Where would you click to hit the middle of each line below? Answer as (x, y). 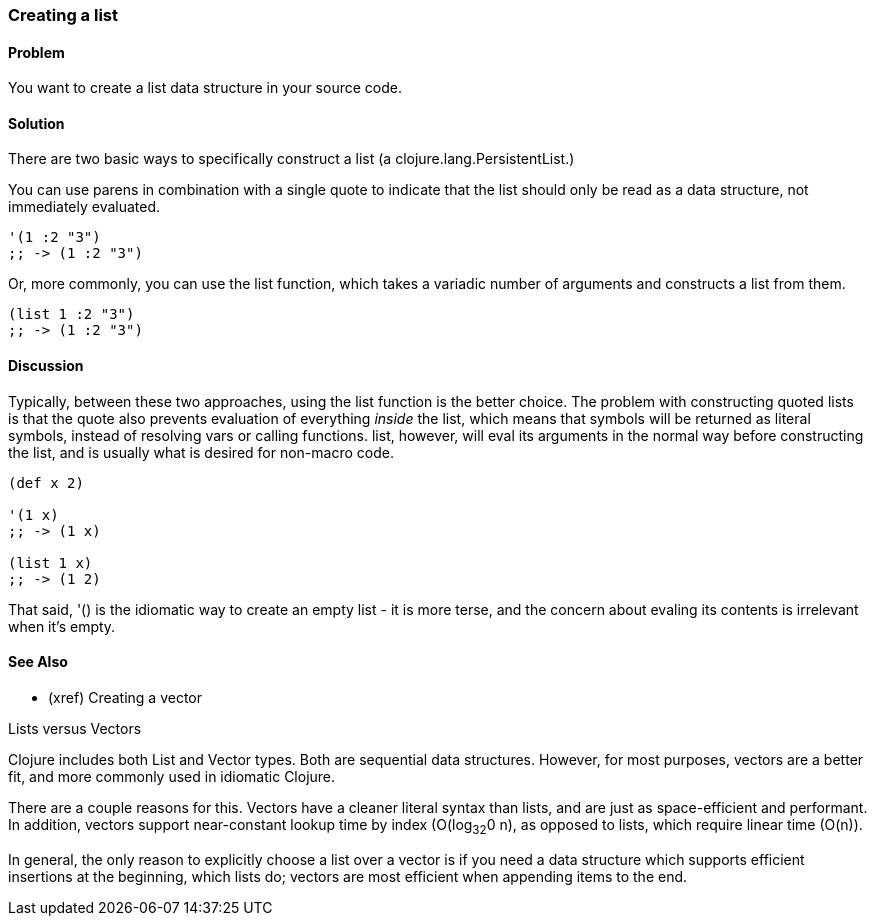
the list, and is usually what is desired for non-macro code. (201, 452)
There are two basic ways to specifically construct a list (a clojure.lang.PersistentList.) (291, 159)
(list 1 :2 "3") (71, 314)
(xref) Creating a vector (125, 697)
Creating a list (63, 15)
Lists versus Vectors (75, 728)
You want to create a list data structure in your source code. (205, 88)
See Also (38, 662)
